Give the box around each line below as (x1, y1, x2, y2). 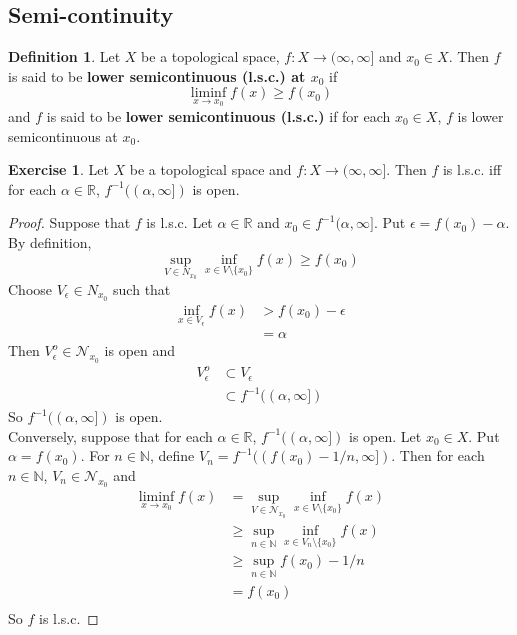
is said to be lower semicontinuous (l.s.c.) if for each (46, 106, 391, 127)
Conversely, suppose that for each (8, 425, 213, 446)
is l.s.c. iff (442, 159, 502, 180)
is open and (104, 340, 176, 361)
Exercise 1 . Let (8, 159, 109, 180)
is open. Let (348, 425, 422, 446)
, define (149, 445, 195, 466)
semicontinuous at (8, 125, 118, 146)
